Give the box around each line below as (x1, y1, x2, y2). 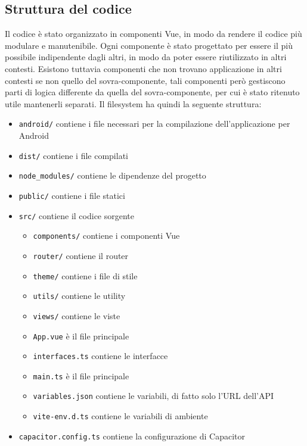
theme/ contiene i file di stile (33, 269, 138, 282)
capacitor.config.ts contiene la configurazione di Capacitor (18, 429, 245, 442)
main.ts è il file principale (33, 369, 129, 382)
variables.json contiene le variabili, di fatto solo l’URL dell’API (33, 389, 274, 402)
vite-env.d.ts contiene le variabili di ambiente (33, 410, 208, 422)
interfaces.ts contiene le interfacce (33, 350, 168, 362)
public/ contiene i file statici (18, 189, 125, 201)
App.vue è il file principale (33, 329, 129, 342)
